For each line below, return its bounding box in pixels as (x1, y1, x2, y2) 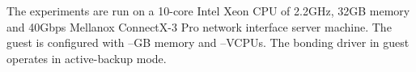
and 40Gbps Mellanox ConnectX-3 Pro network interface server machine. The (6, 18, 392, 35)
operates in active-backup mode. (6, 49, 167, 66)
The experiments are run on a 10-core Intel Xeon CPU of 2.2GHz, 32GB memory (6, 2, 410, 19)
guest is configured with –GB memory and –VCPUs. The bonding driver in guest (6, 34, 410, 51)
